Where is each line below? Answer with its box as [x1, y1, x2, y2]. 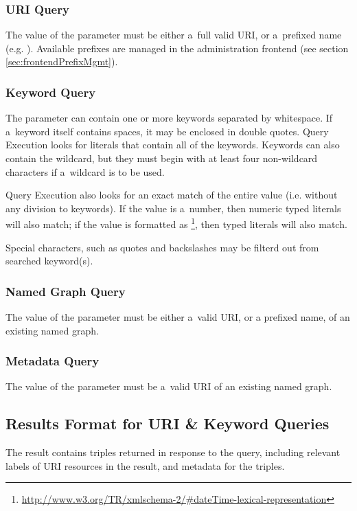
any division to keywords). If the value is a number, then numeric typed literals [5, 201, 341, 215]
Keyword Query [5, 83, 96, 100]
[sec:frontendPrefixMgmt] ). [5, 54, 118, 69]
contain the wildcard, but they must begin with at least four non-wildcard [5, 151, 318, 165]
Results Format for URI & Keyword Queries [5, 413, 330, 434]
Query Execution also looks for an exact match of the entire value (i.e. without [5, 188, 338, 202]
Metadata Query [5, 352, 100, 370]
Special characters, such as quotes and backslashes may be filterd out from [5, 240, 319, 254]
